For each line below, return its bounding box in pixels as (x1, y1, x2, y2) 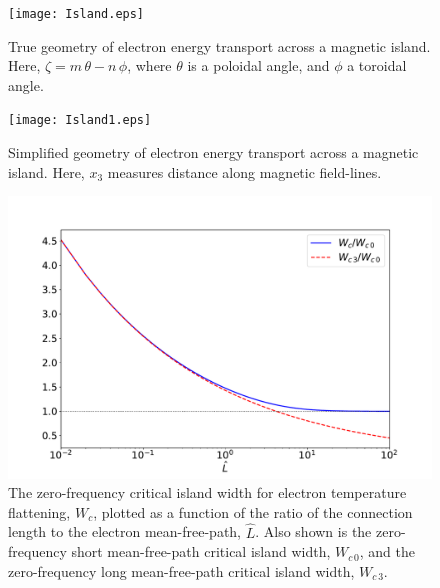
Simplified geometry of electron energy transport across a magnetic (8, 142, 419, 163)
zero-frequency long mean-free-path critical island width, (8, 560, 355, 581)
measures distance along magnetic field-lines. (107, 161, 382, 182)
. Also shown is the (255, 521, 372, 542)
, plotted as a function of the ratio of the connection (93, 501, 413, 522)
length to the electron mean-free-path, (8, 521, 242, 542)
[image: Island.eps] (8, 7, 145, 21)
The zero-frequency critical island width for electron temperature (8, 482, 407, 503)
